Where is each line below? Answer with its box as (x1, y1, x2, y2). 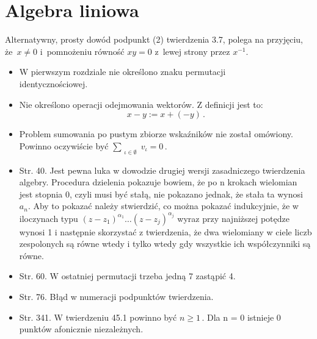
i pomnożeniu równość (40, 45, 125, 57)
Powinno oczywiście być (19, 139, 109, 152)
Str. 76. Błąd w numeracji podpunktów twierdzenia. (19, 290, 214, 302)
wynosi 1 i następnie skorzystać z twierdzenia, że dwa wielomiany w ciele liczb (19, 225, 312, 238)
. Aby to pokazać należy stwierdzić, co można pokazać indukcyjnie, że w (27, 199, 299, 212)
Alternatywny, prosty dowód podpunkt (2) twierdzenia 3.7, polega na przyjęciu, (5, 33, 303, 46)
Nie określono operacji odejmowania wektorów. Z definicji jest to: (19, 98, 263, 110)
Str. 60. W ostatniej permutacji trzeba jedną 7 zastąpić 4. (19, 269, 236, 282)
